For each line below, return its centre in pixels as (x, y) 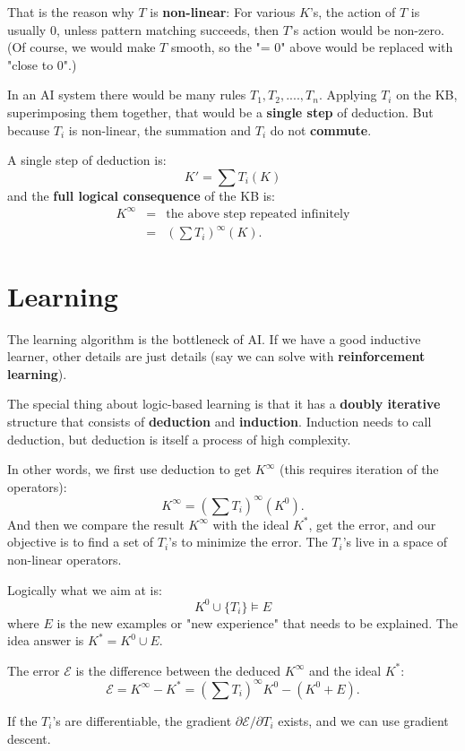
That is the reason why (71, 12)
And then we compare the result (96, 524)
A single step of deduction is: (87, 160)
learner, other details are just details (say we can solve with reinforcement (216, 356)
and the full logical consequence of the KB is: (142, 195)
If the (22, 720)
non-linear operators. (65, 559)
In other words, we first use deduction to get (129, 469)
